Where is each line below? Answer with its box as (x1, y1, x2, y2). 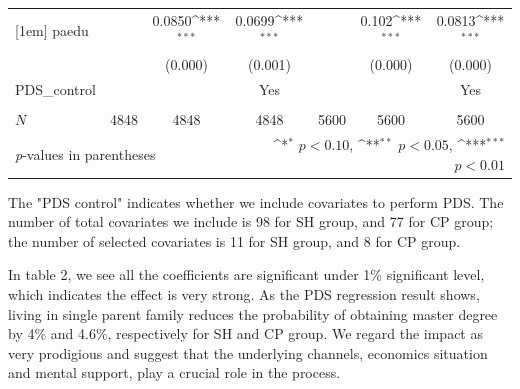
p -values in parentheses (15, 143, 156, 164)
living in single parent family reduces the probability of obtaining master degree (8, 303, 498, 324)
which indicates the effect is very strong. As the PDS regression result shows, (8, 284, 480, 305)
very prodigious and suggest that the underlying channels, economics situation (8, 342, 488, 363)
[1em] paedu (15, 19, 89, 40)
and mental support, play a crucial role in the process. (8, 362, 341, 383)
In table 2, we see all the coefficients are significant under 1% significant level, (8, 264, 485, 285)
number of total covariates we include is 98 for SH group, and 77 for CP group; (8, 211, 494, 232)
